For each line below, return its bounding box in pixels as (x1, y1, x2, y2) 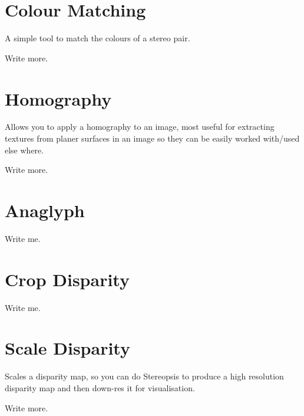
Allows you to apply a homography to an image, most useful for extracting (5, 120, 275, 133)
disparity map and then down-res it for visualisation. (5, 381, 195, 394)
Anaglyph (5, 198, 85, 222)
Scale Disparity (5, 336, 130, 360)
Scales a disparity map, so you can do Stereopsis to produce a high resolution (5, 370, 284, 382)
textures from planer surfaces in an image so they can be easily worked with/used (5, 132, 300, 145)
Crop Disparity (5, 267, 130, 291)
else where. (5, 143, 44, 156)
